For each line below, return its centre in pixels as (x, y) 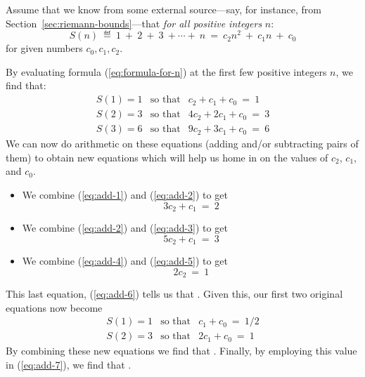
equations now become (54, 307)
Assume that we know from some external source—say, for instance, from (164, 9)
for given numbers (44, 48)
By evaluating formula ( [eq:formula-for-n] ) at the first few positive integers (166, 71)
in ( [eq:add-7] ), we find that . (69, 364)
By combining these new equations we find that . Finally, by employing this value (181, 351)
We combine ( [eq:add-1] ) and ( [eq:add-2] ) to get (125, 194)
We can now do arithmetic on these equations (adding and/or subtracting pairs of (182, 144)
